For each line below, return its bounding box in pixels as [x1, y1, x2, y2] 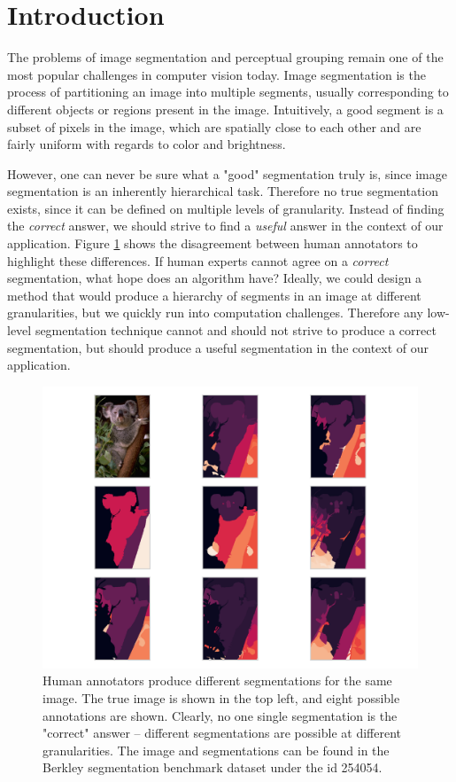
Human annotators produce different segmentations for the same [43, 671, 392, 690]
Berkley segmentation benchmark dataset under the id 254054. [43, 758, 383, 777]
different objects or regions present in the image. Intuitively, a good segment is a [7, 99, 444, 118]
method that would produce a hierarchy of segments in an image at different [7, 285, 421, 304]
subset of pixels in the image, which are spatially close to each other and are [7, 117, 421, 136]
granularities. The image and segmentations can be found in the [43, 740, 390, 759]
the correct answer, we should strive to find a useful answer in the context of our [7, 216, 444, 235]
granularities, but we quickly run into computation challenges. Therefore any [7, 303, 423, 322]
